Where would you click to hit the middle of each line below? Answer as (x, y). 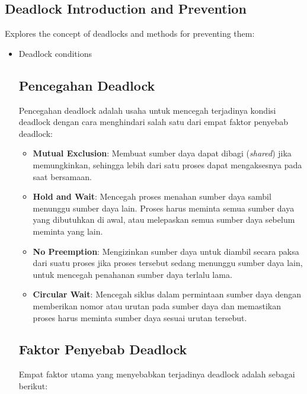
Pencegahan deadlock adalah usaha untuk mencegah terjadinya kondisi (147, 110)
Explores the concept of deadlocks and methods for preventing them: (130, 33)
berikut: (33, 385)
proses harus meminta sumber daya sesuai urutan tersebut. (140, 317)
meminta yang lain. (68, 231)
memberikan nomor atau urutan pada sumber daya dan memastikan (157, 305)
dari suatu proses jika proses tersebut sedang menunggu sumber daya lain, (168, 263)
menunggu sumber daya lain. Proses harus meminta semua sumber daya (164, 208)
